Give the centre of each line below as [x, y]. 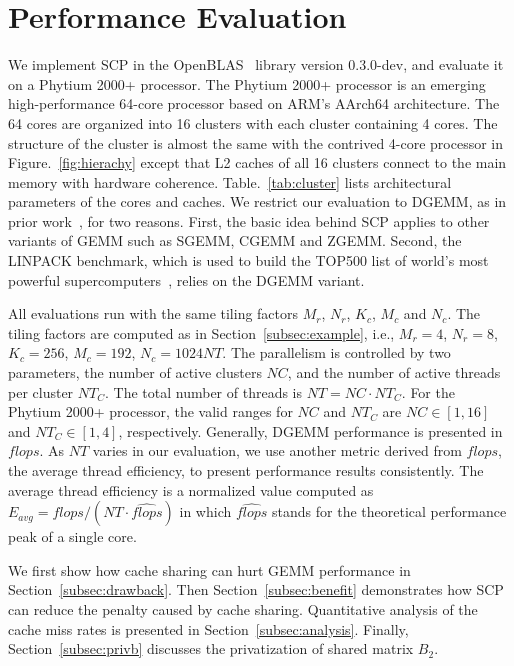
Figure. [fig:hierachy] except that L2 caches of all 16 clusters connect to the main [257, 162]
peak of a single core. [72, 536]
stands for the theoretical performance [389, 511]
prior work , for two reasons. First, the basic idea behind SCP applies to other [249, 220]
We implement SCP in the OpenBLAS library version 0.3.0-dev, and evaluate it [256, 64]
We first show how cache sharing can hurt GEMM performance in [209, 569]
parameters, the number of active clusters [135, 372]
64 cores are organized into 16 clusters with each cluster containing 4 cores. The [253, 122]
